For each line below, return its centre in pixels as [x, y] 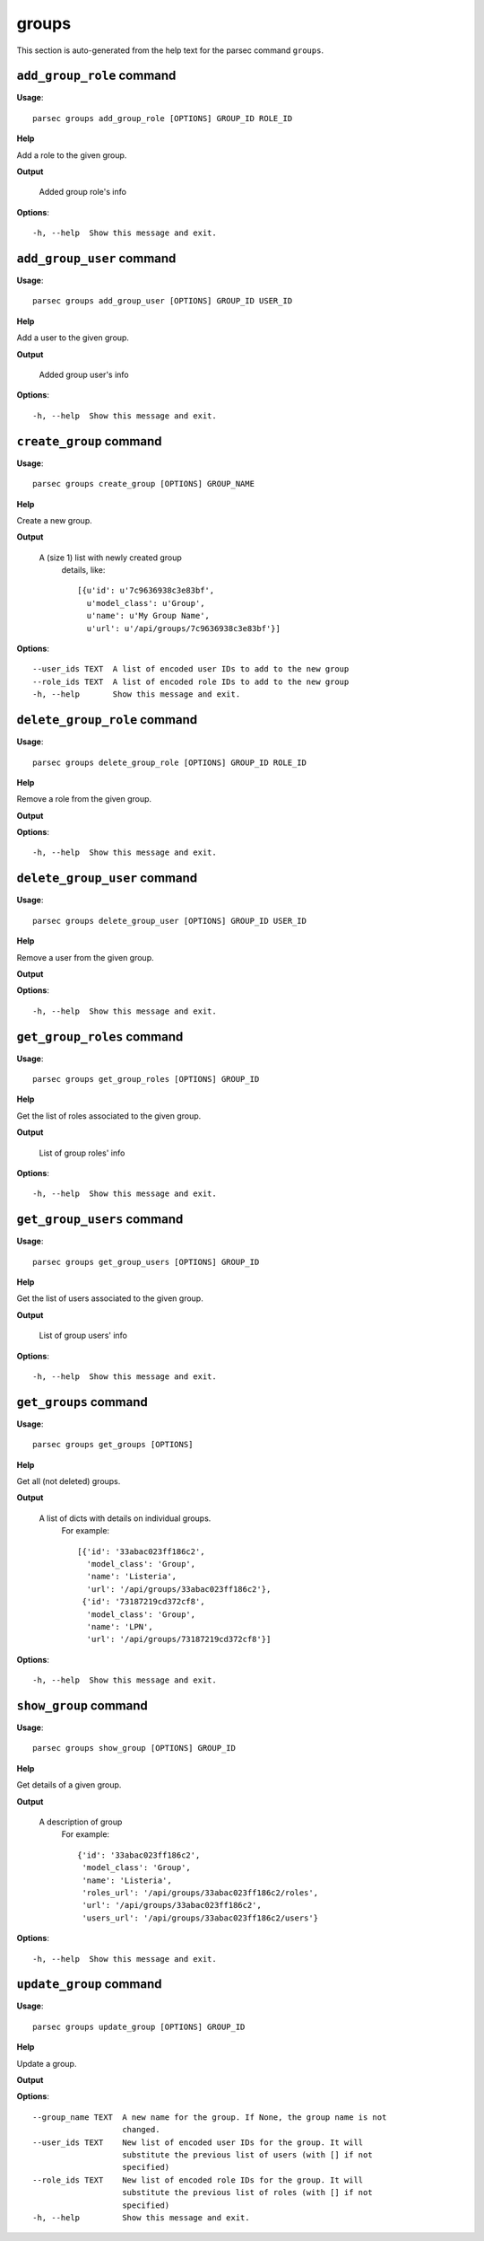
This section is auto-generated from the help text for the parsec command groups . [170, 50]
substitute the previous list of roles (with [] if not [247, 2193]
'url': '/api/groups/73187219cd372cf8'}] [179, 1639]
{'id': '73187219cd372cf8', [143, 1602]
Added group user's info [84, 375]
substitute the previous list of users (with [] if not [247, 2154]
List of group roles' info [82, 1153]
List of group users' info [83, 1336]
